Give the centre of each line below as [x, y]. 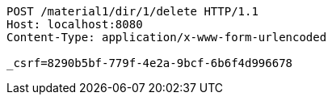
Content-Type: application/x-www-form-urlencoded [167, 37]
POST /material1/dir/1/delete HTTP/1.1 [132, 11]
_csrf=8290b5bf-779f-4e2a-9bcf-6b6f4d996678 [150, 63]
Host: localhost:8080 [75, 24]
